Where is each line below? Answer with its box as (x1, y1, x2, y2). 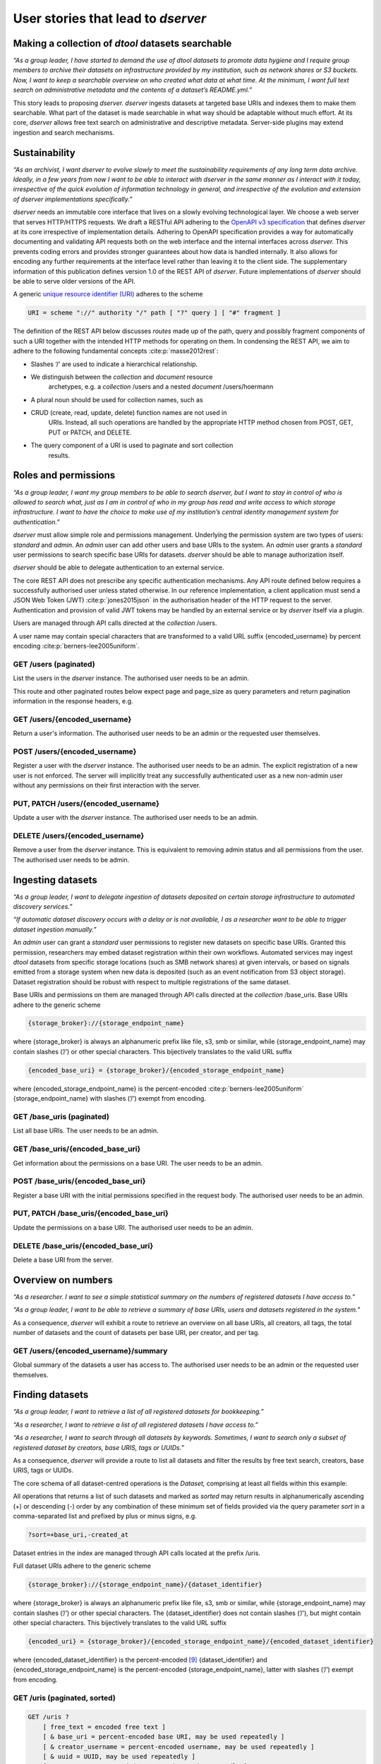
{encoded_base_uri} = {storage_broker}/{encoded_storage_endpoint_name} (28, 1066, 285, 1074)
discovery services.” (13, 902, 73, 910)
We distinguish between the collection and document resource (30, 373, 213, 381)
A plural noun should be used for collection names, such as (30, 395, 204, 404)
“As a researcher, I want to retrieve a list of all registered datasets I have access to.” (13, 1420, 259, 1429)
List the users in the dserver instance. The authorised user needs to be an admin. (13, 674, 250, 682)
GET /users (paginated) (13, 659, 95, 669)
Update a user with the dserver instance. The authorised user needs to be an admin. (13, 814, 258, 822)
